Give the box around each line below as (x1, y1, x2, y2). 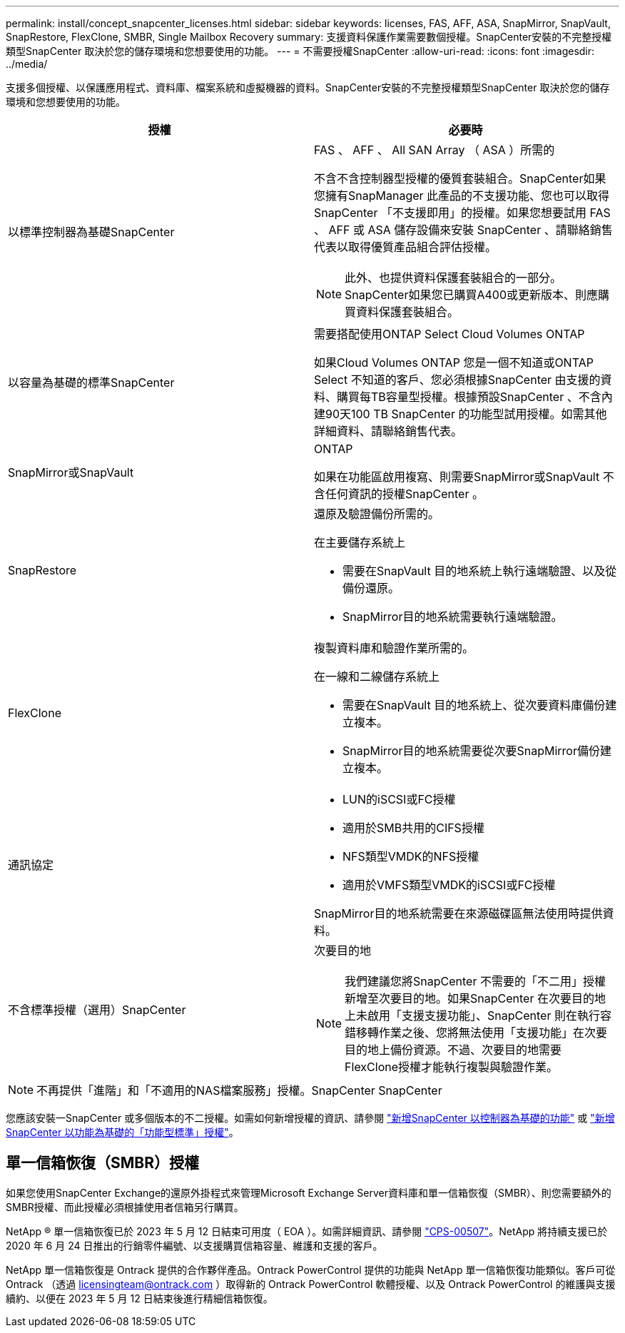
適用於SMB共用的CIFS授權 (342, 821, 484, 835)
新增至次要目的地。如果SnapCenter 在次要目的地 (345, 991, 606, 1005)
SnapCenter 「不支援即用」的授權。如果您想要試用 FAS (314, 206, 611, 220)
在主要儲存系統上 (314, 535, 406, 549)
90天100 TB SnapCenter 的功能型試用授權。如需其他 (325, 407, 607, 421)
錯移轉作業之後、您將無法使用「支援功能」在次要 (345, 1025, 608, 1040)
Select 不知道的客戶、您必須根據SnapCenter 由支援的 (314, 372, 601, 387)
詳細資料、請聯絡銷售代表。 (314, 424, 463, 438)
